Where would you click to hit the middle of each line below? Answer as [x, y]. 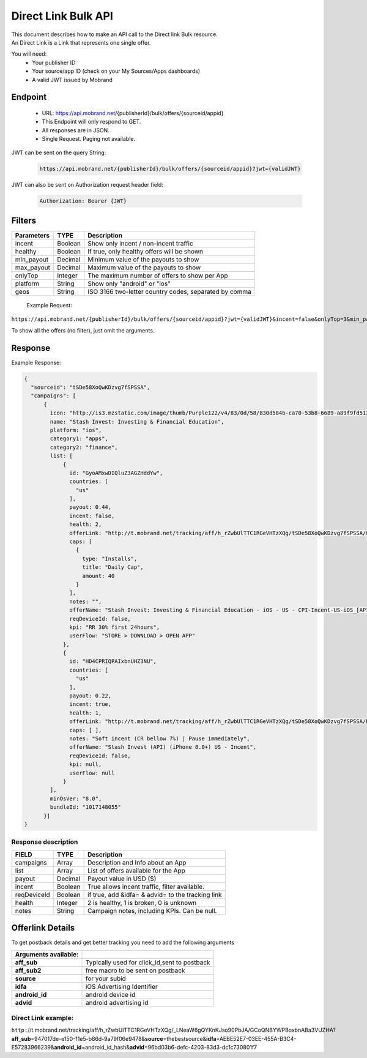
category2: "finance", [84, 447]
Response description [45, 842]
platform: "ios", [76, 430]
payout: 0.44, [91, 507]
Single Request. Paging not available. [89, 139]
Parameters [32, 235]
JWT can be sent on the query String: [59, 152]
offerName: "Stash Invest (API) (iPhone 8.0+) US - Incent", [163, 747]
